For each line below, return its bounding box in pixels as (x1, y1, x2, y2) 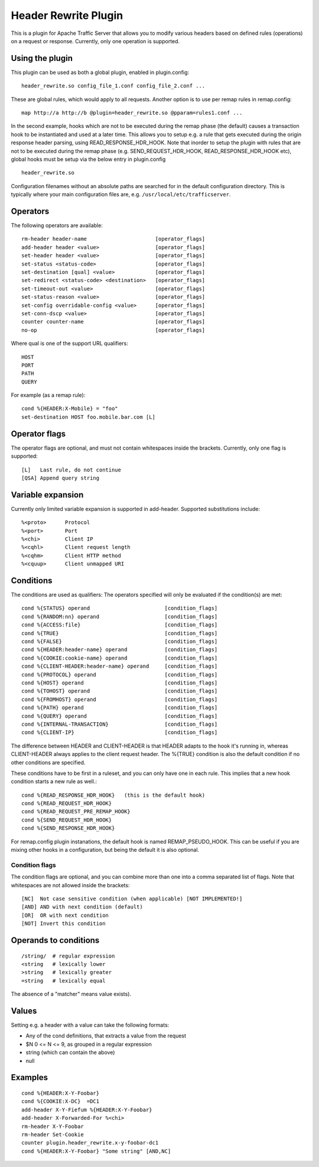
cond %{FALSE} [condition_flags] (21, 638, 218, 645)
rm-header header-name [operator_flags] (21, 235, 206, 243)
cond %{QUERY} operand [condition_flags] (21, 713, 218, 719)
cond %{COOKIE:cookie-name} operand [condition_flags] (21, 654, 218, 661)
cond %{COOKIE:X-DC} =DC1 (21, 1098, 100, 1105)
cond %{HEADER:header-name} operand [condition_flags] (21, 646, 218, 653)
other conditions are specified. (11, 759, 86, 766)
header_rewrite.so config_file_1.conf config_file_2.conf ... (21, 83, 206, 89)
